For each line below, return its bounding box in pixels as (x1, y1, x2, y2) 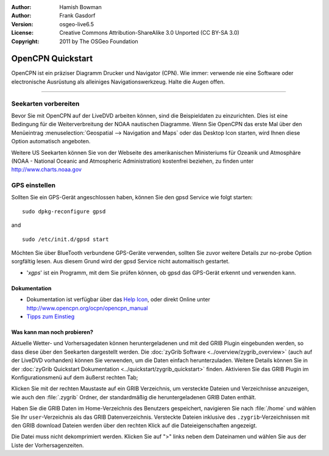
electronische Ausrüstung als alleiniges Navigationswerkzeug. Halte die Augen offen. (11, 78, 225, 85)
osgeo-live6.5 (59, 20, 94, 27)
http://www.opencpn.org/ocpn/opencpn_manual (26, 304, 149, 312)
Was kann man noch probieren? (11, 329, 94, 335)
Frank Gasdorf (59, 12, 96, 20)
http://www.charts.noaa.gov (11, 166, 82, 173)
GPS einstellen (11, 181, 56, 190)
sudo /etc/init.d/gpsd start (22, 235, 109, 243)
